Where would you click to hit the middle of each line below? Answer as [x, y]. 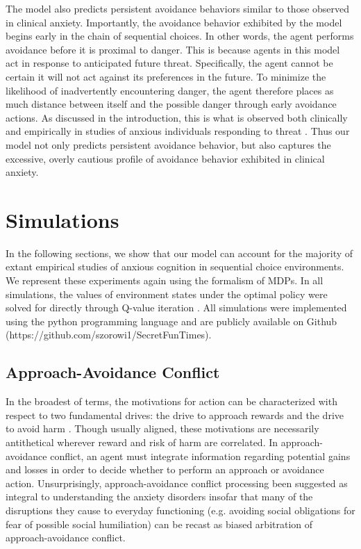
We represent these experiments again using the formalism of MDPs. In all [165, 280]
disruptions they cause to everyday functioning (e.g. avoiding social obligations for [180, 510]
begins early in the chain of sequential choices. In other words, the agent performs [180, 36]
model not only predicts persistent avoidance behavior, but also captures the [168, 144]
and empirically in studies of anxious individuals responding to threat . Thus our [178, 131]
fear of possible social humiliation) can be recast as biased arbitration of [159, 524]
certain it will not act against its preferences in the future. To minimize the [166, 76]
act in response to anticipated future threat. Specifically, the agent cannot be [169, 63]
